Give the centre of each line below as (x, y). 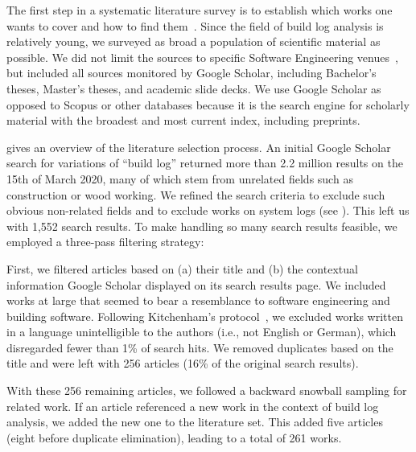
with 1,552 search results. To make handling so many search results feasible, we (202, 226)
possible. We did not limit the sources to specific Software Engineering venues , (202, 57)
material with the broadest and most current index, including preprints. (183, 120)
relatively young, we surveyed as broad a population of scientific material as (194, 41)
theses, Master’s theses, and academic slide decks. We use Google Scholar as (194, 88)
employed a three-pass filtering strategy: (105, 242)
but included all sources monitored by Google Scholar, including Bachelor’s (192, 73)
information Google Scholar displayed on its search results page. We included (196, 284)
